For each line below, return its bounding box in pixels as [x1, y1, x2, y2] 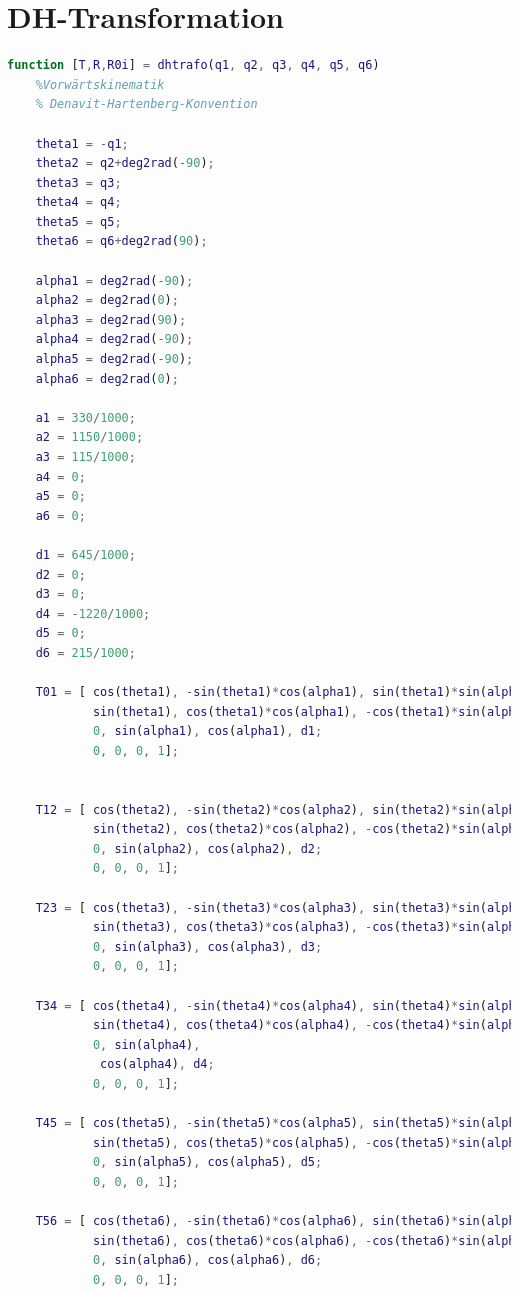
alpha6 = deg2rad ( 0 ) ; [35, 371, 179, 386]
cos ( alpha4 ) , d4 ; [100, 1057, 215, 1072]
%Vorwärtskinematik [35, 77, 165, 92]
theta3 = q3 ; [35, 175, 122, 190]
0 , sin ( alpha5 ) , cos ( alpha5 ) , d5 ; [92, 1155, 323, 1170]
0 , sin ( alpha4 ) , [92, 1037, 201, 1052]
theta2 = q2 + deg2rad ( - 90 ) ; [35, 156, 215, 171]
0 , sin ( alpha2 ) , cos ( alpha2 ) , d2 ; [92, 841, 323, 856]
